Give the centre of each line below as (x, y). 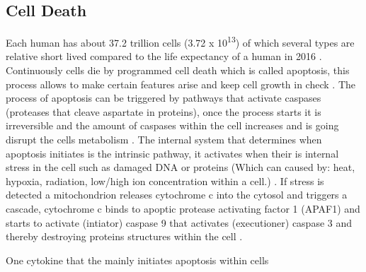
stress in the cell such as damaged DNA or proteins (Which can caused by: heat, (181, 167)
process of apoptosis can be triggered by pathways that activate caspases (164, 98)
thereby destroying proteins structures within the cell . (124, 236)
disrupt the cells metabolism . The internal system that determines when (164, 140)
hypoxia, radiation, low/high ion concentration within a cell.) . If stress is (165, 181)
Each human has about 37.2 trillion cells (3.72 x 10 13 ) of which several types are (180, 41)
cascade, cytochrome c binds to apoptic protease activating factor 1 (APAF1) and (183, 208)
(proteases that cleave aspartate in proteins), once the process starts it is (164, 111)
